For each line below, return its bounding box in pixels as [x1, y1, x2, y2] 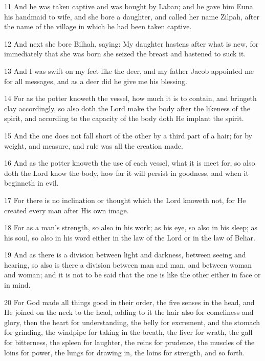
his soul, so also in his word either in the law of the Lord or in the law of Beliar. [4, 232, 255, 243]
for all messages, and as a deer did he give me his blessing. [4, 75, 187, 86]
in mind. [4, 279, 31, 290]
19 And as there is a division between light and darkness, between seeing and [4, 249, 246, 260]
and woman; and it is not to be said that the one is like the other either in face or [4, 269, 261, 280]
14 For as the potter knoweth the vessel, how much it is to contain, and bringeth [4, 93, 257, 104]
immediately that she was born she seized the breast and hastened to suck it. [4, 48, 246, 59]
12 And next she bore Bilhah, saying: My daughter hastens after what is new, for [4, 38, 259, 49]
